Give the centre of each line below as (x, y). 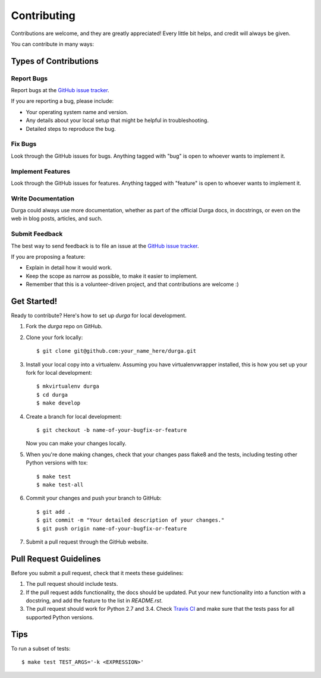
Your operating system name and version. (77, 112)
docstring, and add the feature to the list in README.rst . (94, 600)
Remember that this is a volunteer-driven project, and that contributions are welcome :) (132, 284)
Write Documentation (43, 198)
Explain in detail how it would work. (69, 268)
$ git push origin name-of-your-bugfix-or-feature (112, 528)
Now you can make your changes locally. (76, 444)
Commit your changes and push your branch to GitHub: (94, 498)
